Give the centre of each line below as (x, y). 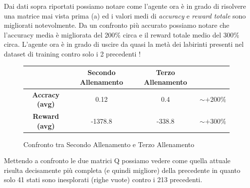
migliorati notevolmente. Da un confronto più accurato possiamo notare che (117, 25)
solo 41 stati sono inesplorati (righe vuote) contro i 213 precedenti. (103, 179)
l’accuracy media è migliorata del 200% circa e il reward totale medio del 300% (122, 34)
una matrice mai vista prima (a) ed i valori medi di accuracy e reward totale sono (125, 15)
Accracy (46, 94)
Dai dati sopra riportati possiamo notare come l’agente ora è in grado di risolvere (125, 6)
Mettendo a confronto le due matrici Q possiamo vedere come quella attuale (117, 160)
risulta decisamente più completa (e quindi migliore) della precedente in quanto (122, 170)
